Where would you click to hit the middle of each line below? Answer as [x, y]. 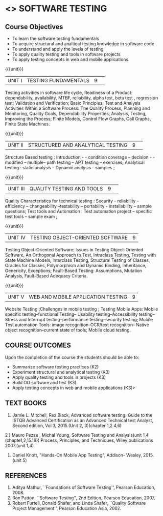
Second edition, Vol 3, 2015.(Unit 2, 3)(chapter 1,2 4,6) [67, 425]
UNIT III [16, 189]
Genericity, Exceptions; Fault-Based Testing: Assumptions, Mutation [74, 271]
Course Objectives [34, 27]
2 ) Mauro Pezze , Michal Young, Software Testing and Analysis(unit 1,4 [77, 435]
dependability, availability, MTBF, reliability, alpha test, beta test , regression [81, 98]
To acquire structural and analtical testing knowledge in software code [83, 44]
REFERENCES [26, 476]
